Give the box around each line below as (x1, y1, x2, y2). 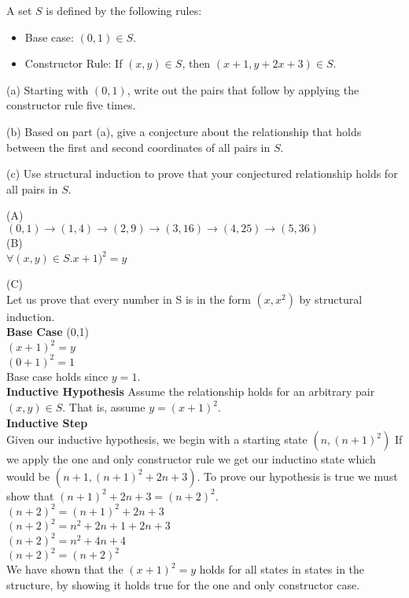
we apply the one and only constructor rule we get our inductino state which (6, 451, 376, 467)
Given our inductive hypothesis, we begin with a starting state (6, 431, 308, 448)
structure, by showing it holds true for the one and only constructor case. (6, 576, 360, 592)
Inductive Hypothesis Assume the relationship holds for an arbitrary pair (6, 383, 375, 400)
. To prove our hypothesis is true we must (197, 467, 398, 484)
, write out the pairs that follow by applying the (127, 81, 359, 98)
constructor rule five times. (6, 97, 136, 113)
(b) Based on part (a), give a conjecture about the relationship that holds (6, 123, 362, 139)
